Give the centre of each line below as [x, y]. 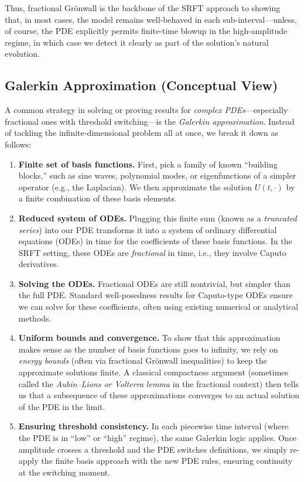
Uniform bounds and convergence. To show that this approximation [149, 338]
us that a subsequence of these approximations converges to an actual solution [159, 395]
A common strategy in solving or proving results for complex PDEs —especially [146, 110]
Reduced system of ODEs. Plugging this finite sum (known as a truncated [158, 218]
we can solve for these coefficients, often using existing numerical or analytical [158, 307]
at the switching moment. [64, 472]
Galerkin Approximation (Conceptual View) [141, 85]
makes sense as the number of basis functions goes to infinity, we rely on [148, 349]
